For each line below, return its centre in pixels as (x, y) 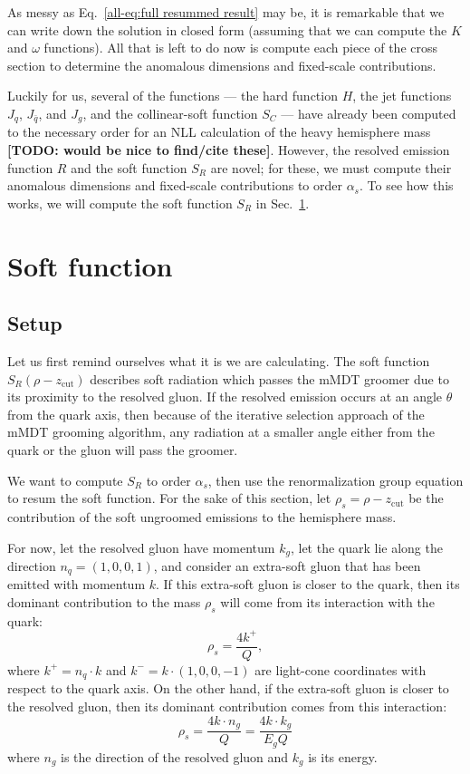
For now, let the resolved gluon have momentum (141, 547)
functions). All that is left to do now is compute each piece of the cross (240, 48)
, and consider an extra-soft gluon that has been (287, 565)
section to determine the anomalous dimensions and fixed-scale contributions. (222, 65)
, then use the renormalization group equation (336, 480)
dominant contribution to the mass (104, 602)
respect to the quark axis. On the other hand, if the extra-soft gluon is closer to (228, 688)
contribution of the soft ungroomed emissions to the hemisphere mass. (202, 516)
